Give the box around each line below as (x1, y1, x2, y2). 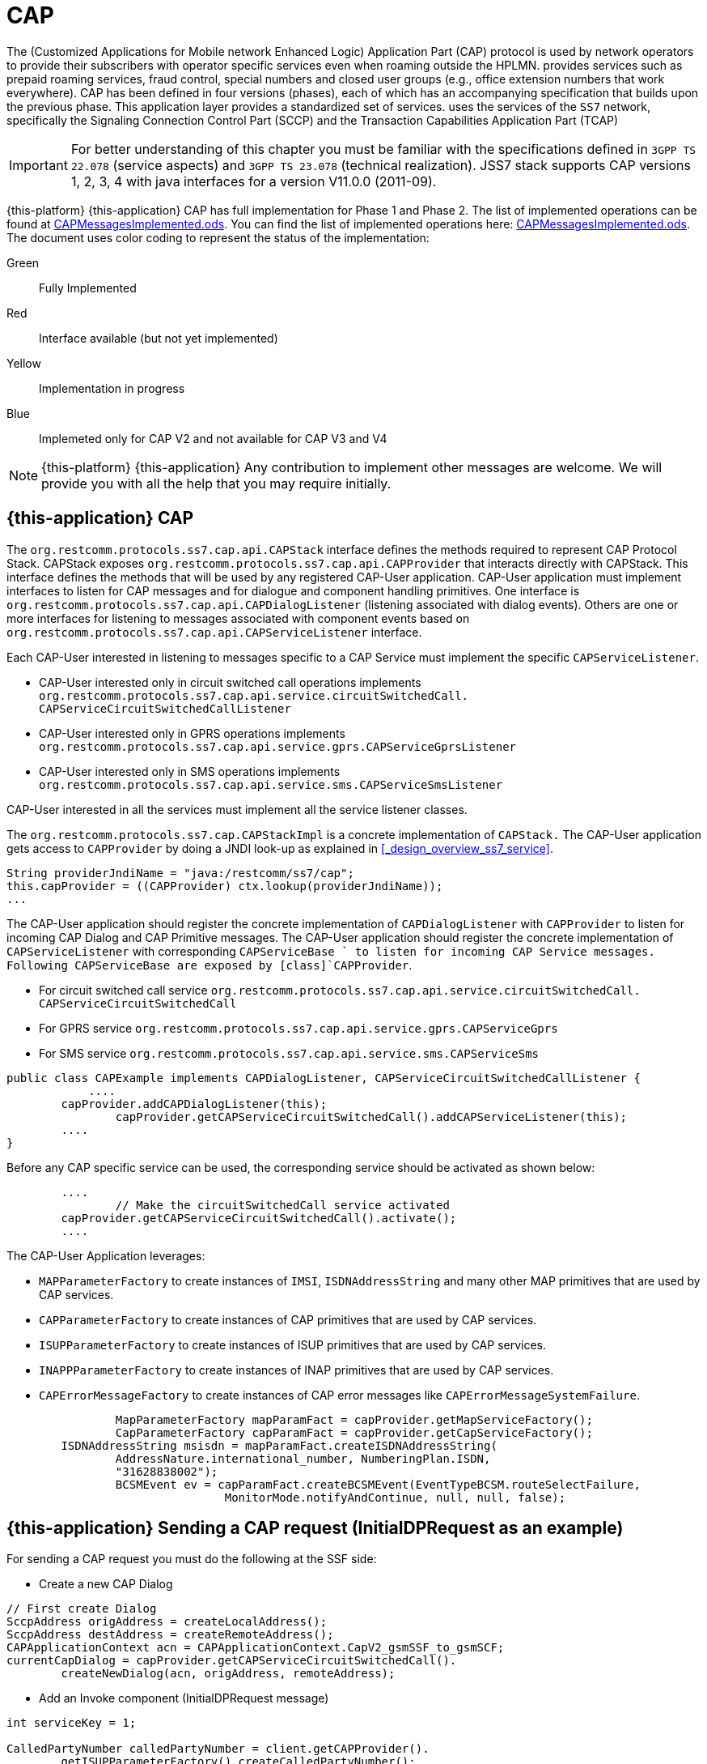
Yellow (6, 356, 41, 370)
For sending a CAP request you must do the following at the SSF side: (6, 1552, 377, 1566)
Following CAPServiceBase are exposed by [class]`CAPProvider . (6, 957, 413, 972)
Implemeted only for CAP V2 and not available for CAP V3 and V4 (39, 431, 387, 445)
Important (9, 156, 68, 173)
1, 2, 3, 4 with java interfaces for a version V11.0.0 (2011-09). (70, 173, 437, 190)
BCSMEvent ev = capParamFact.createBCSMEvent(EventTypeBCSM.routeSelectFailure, (115, 1477, 641, 1491)
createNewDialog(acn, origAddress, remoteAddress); (61, 1667, 396, 1681)
